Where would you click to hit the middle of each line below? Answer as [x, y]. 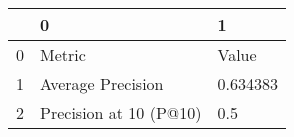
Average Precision [102, 83]
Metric [63, 54]
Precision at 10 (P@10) [121, 112]
